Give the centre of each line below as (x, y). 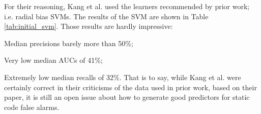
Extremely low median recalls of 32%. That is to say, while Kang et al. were (123, 77)
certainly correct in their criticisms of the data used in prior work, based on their (130, 87)
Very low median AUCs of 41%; (53, 60)
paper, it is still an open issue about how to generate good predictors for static (127, 97)
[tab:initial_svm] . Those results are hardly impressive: (89, 26)
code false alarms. (32, 107)
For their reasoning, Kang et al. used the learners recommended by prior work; (127, 6)
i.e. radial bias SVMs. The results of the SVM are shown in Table (106, 16)
